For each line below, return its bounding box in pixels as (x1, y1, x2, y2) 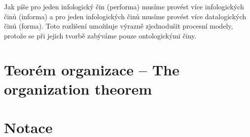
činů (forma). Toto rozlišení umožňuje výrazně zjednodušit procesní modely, (4, 21, 233, 31)
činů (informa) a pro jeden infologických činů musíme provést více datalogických (4, 11, 247, 21)
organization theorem (4, 78, 152, 99)
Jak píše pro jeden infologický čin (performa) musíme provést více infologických (4, 1, 244, 11)
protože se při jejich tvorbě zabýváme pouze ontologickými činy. (4, 30, 197, 40)
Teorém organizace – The (4, 59, 179, 79)
